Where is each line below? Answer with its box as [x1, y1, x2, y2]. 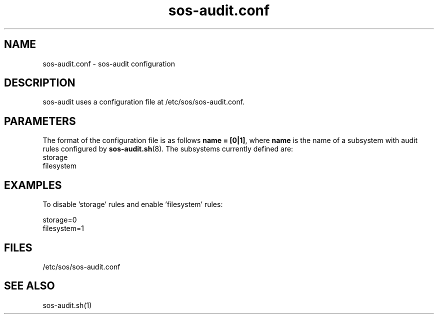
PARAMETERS [4, 114, 76, 127]
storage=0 [42, 215, 77, 224]
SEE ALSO [4, 279, 55, 292]
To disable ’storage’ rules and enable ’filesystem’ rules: [42, 200, 223, 209]
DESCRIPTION [4, 76, 75, 89]
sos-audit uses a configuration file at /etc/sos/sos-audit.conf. [42, 97, 245, 106]
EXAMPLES [4, 178, 62, 191]
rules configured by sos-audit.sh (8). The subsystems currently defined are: [42, 144, 293, 153]
